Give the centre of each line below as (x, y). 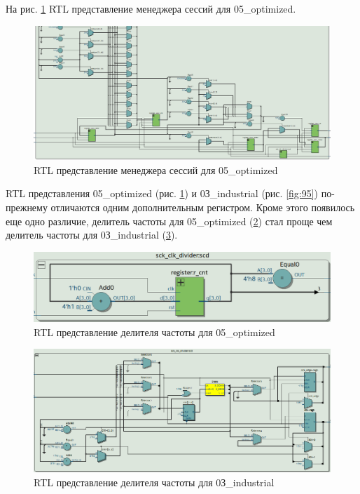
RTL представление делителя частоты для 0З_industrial (154, 482)
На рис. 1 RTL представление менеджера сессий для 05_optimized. (151, 8)
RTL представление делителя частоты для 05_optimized (154, 332)
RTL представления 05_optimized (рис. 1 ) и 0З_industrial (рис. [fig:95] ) (162, 193)
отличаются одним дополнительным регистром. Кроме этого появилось (203, 207)
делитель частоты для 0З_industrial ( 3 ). (92, 235)
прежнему (27, 207)
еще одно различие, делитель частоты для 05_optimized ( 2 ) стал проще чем (169, 221)
